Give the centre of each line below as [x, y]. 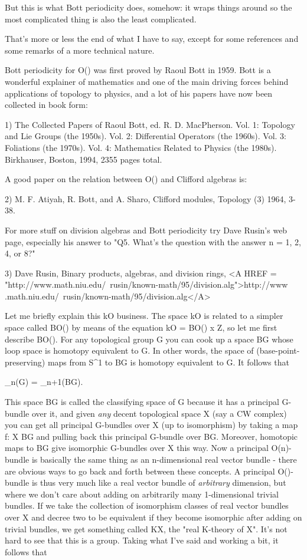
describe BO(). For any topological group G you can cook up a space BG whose [149, 339]
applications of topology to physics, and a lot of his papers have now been [139, 93]
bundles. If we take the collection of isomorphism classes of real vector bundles [147, 505]
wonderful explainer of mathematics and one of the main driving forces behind [147, 81]
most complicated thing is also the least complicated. [101, 19]
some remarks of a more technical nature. [80, 50]
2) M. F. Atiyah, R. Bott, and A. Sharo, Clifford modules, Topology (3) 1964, [146, 198]
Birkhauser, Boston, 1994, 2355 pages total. [84, 159]
